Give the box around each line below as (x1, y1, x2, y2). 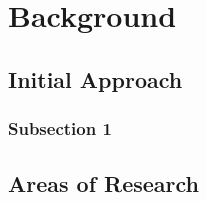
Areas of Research (8, 168, 200, 199)
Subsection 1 (8, 116, 112, 141)
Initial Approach (8, 63, 183, 94)
